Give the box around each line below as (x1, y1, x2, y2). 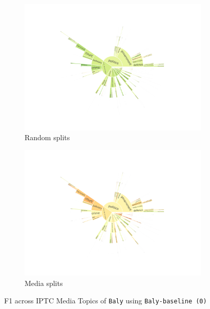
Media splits (25, 277, 63, 288)
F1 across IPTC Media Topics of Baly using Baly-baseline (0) (4, 295, 207, 305)
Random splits (25, 132, 70, 143)
